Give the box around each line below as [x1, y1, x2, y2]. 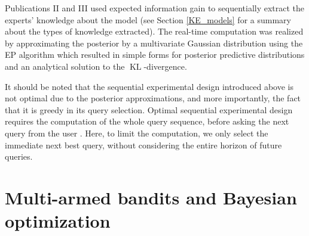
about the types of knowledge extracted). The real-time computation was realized [5, 25, 304, 38]
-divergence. [143, 60, 187, 72]
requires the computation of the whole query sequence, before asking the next [5, 115, 289, 128]
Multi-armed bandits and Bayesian [5, 185, 297, 209]
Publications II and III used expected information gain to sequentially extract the [5, 2, 305, 14]
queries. [5, 150, 33, 163]
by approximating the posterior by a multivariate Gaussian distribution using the [5, 36, 303, 49]
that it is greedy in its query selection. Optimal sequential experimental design [5, 103, 293, 116]
